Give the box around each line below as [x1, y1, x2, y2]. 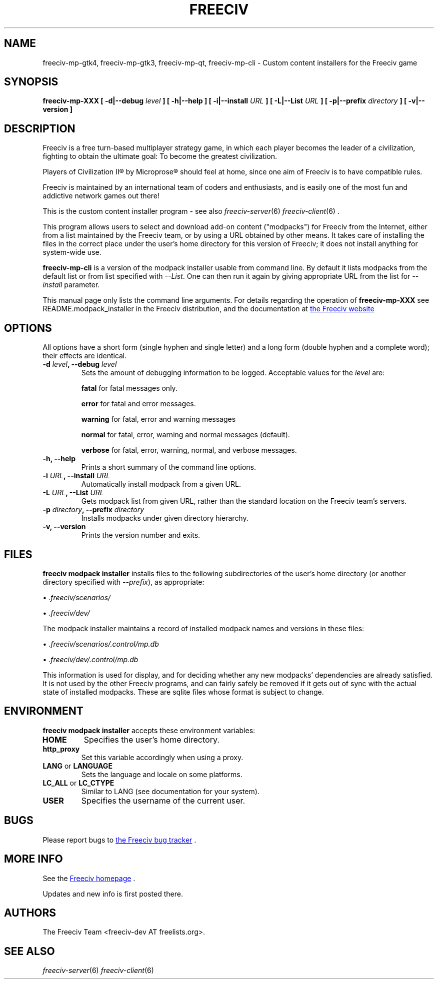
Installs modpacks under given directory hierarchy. [81, 514, 248, 523]
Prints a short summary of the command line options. [81, 463, 256, 472]
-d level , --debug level [42, 360, 117, 369]
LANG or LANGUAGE [42, 761, 112, 770]
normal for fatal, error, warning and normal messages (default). [81, 430, 290, 439]
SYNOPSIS [4, 75, 58, 88]
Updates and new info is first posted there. [42, 889, 183, 898]
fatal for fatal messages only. [81, 384, 177, 393]
